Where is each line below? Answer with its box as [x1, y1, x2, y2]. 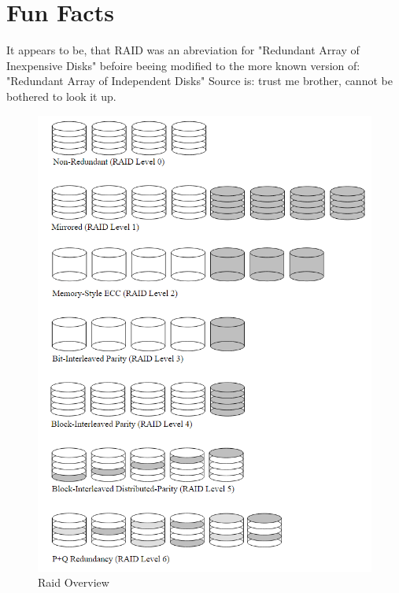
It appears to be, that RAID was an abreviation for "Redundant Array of [6, 42, 360, 58]
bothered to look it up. [6, 87, 116, 104]
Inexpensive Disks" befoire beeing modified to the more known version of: [6, 57, 360, 73]
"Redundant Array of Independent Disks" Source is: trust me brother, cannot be [6, 72, 393, 89]
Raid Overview [38, 574, 109, 591]
